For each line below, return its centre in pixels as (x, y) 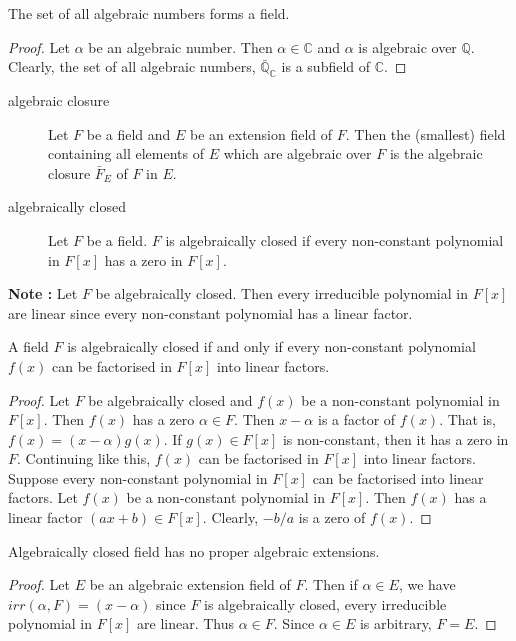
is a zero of (332, 517)
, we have (427, 584)
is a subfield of (326, 66)
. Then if (331, 584)
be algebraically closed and (170, 399)
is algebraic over (407, 46)
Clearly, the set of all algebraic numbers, (132, 66)
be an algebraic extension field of (190, 584)
